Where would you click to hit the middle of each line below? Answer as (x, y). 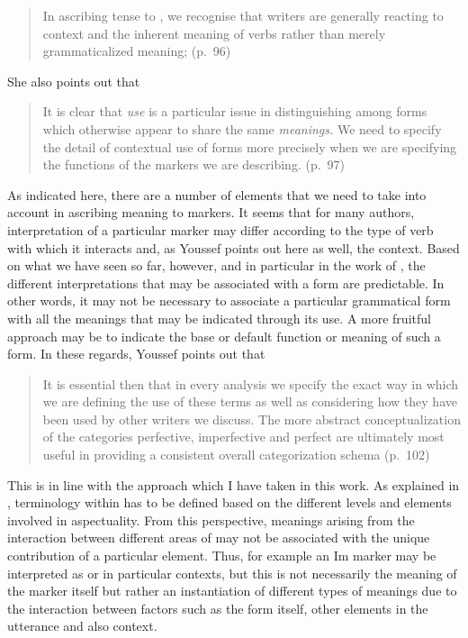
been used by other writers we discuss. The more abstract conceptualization (252, 419)
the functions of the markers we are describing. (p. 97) (194, 164)
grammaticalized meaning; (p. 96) (137, 51)
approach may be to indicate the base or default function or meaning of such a (224, 336)
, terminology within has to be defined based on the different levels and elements (229, 502)
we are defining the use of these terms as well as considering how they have (250, 401)
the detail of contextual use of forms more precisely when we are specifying (250, 146)
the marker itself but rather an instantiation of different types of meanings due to (232, 591)
